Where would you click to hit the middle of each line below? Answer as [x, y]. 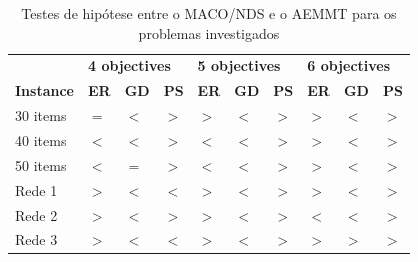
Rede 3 [36, 239]
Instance [44, 90]
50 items [41, 164]
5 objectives [239, 65]
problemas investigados [209, 32]
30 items [41, 115]
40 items [41, 139]
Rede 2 [36, 214]
